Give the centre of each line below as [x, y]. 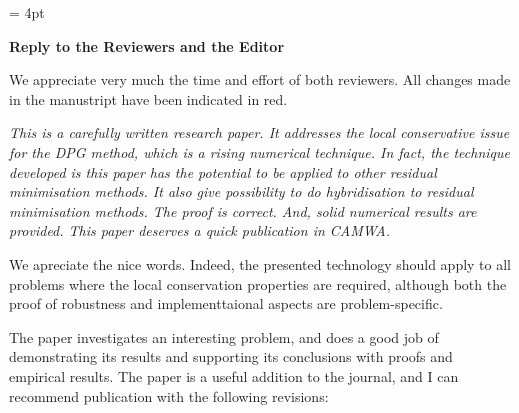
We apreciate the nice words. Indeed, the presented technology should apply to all [260, 263]
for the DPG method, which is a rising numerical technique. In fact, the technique [259, 151]
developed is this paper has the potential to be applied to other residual [223, 171]
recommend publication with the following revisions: [169, 395]
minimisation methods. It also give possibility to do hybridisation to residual [241, 191]
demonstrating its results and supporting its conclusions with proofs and [231, 356]
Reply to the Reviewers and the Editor [147, 45]
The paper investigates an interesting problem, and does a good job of [224, 336]
